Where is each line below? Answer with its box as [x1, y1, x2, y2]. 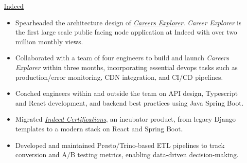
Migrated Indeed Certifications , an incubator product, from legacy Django [15, 114, 236, 124]
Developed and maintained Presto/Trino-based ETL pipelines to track [15, 140, 225, 150]
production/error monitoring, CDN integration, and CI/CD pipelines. [15, 72, 223, 82]
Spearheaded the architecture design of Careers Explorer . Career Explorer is [15, 17, 242, 27]
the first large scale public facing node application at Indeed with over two [15, 27, 237, 37]
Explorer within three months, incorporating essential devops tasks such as [15, 62, 238, 72]
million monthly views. [15, 36, 83, 46]
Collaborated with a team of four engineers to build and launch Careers [15, 53, 229, 63]
